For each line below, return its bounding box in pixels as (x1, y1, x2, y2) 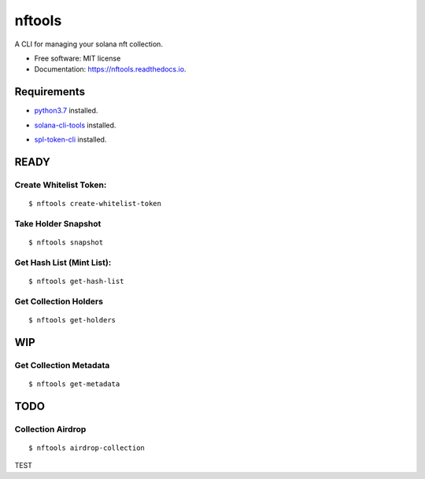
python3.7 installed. (34, 106, 98, 116)
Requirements (14, 85, 86, 98)
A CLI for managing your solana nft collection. (14, 39, 163, 49)
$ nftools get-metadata (28, 379, 120, 389)
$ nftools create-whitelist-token (28, 199, 161, 208)
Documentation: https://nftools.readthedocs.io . (34, 64, 187, 74)
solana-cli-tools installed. (34, 120, 116, 130)
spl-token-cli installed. (34, 134, 107, 145)
